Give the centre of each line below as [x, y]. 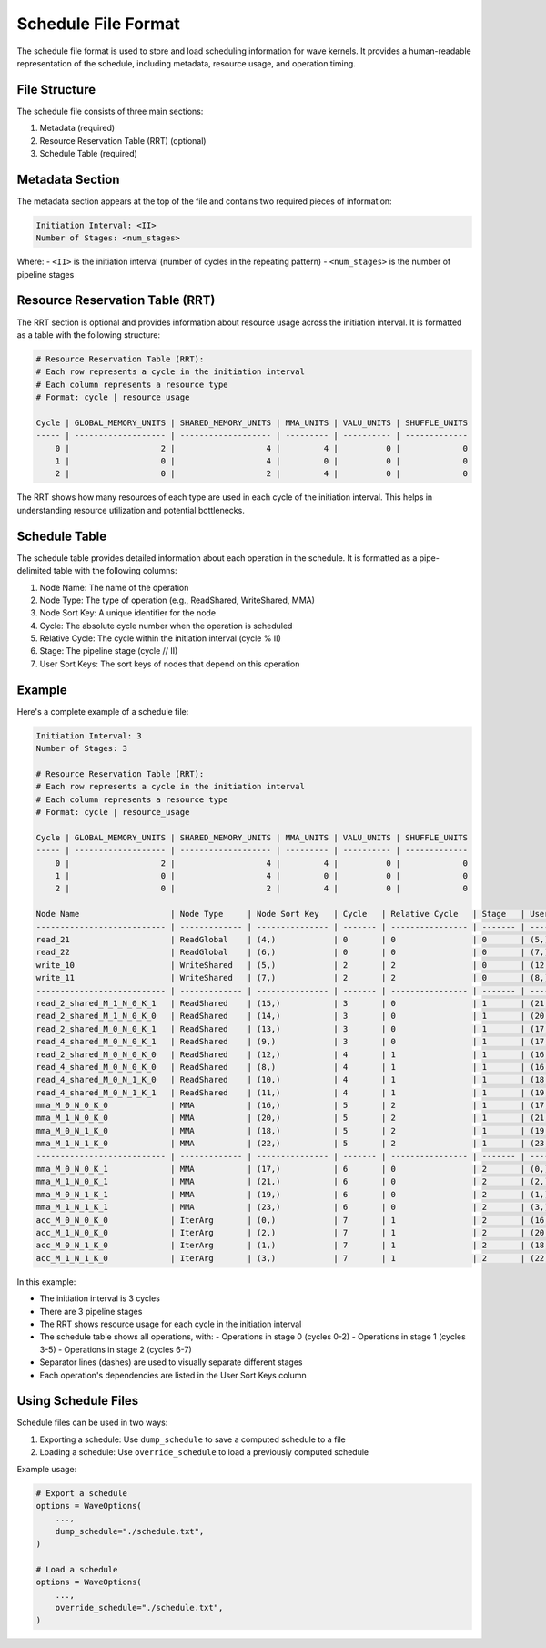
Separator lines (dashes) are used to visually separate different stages [171, 1362]
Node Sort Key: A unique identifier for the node [128, 613]
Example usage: [47, 1469]
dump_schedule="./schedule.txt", [130, 1531]
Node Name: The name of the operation [114, 587]
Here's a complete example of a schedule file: [103, 711]
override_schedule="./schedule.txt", [139, 1608]
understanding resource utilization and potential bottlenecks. [131, 510]
